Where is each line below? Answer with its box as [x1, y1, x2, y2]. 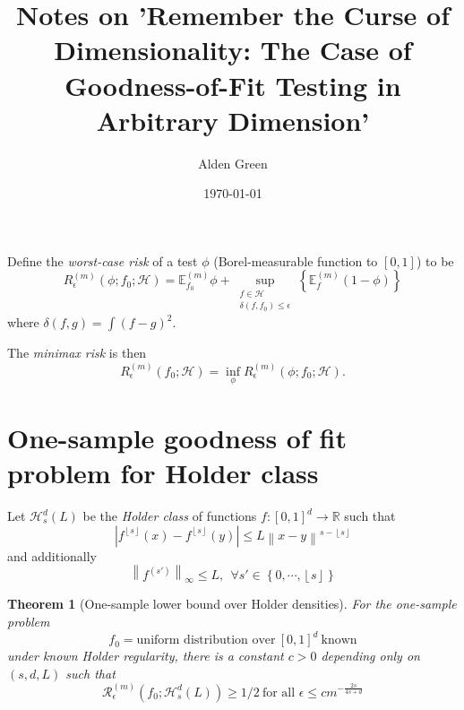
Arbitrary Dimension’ [96, 101, 370, 138]
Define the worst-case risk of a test [7, 251, 198, 270]
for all [262, 686, 296, 699]
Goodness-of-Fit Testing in [64, 66, 401, 103]
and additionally [7, 546, 97, 565]
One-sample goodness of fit [7, 419, 347, 455]
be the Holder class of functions [82, 507, 257, 525]
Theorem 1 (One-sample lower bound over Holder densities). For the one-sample [7, 594, 457, 613]
